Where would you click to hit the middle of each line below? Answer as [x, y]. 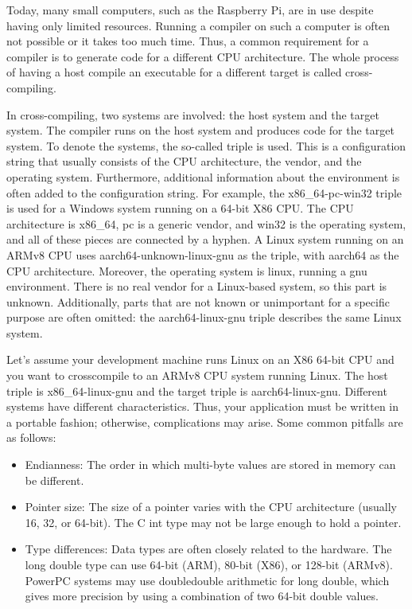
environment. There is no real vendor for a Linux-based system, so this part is [197, 286]
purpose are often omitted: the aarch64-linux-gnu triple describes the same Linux [204, 317]
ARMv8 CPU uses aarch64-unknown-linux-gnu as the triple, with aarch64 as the [203, 254]
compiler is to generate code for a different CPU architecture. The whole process [203, 56]
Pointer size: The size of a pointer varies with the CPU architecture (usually [211, 507]
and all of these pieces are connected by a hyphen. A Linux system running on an [205, 239]
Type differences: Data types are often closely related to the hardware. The [208, 549]
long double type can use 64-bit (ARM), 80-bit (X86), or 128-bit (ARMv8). [209, 564]
